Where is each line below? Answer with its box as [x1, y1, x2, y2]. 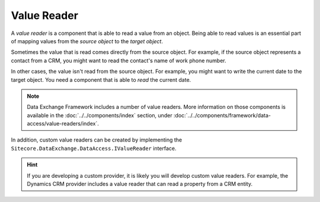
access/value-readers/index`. [27, 120, 99, 127]
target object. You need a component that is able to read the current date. [11, 76, 191, 83]
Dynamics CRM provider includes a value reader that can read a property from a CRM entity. [27, 181, 253, 188]
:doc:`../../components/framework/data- [173, 111, 271, 118]
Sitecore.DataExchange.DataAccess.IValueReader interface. [11, 145, 177, 152]
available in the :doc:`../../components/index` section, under [27, 111, 172, 118]
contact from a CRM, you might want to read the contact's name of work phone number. [11, 57, 226, 64]
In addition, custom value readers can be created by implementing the [11, 136, 183, 143]
